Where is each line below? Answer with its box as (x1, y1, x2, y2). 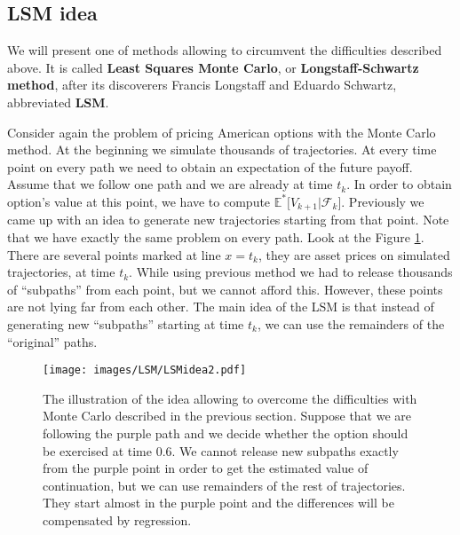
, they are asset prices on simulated (258, 245, 450, 264)
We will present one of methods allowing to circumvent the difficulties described (7, 41, 442, 59)
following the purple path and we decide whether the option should (43, 424, 408, 442)
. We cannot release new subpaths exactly (171, 441, 399, 460)
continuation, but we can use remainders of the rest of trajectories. (43, 476, 406, 494)
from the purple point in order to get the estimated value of (43, 459, 369, 477)
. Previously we (341, 192, 424, 210)
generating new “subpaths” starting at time (7, 314, 244, 333)
